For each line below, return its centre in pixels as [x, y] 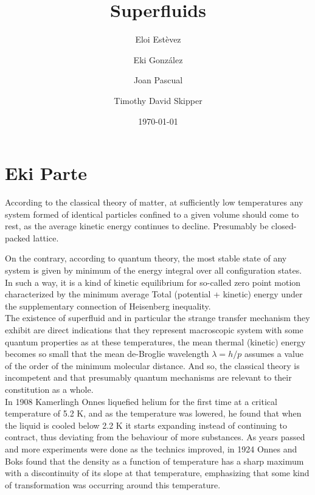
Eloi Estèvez [158, 39]
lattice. [46, 237]
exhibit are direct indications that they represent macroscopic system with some [154, 329]
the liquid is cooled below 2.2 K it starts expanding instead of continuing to [146, 425]
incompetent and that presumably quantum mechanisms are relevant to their [148, 377]
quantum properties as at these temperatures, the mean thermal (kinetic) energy [155, 341]
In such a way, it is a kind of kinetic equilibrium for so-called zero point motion [153, 282]
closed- [284, 226]
